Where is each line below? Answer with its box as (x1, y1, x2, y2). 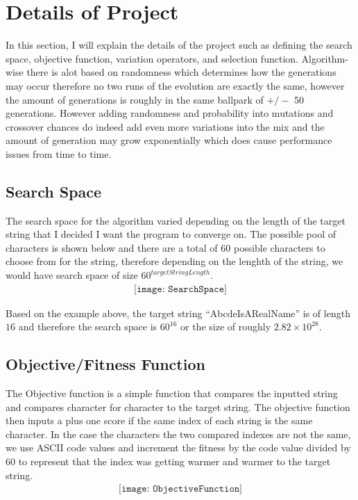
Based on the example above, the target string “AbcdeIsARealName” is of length (6, 305, 350, 320)
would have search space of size (6, 268, 138, 282)
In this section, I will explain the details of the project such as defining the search (6, 38, 352, 52)
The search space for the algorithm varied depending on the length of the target (6, 213, 346, 227)
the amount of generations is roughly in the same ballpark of (6, 92, 264, 106)
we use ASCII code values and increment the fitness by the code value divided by (6, 440, 351, 455)
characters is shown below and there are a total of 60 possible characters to (6, 240, 325, 255)
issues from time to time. (6, 146, 112, 161)
